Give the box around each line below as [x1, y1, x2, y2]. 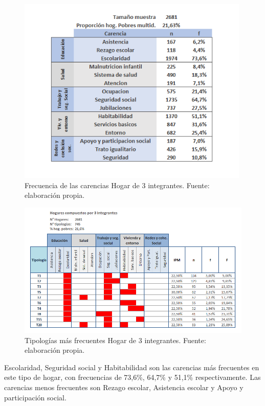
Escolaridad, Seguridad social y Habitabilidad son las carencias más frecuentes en [4, 362, 259, 372]
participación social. [4, 392, 67, 402]
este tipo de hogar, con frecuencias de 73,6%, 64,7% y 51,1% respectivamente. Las [4, 372, 261, 382]
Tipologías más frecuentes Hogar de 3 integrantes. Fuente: [25, 334, 206, 345]
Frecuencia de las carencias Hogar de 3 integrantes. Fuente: [25, 179, 210, 190]
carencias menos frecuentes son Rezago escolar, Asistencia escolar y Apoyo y [4, 382, 244, 393]
